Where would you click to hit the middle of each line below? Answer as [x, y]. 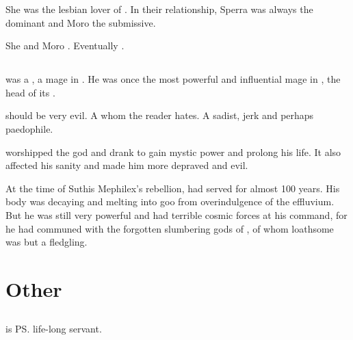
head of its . [30, 92]
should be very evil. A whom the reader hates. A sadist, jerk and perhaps [160, 115]
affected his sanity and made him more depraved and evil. [127, 165]
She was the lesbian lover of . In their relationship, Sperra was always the [159, 9]
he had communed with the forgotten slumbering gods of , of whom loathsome [170, 228]
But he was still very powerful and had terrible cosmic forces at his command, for [176, 214]
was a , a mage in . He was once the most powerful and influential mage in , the [173, 79]
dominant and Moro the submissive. [81, 22]
